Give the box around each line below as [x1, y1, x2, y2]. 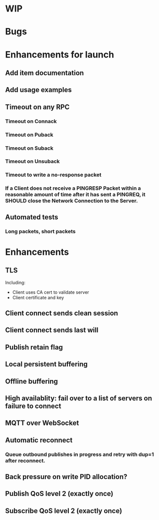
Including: [5, 279, 26, 285]
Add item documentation [5, 69, 84, 77]
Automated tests [5, 213, 58, 221]
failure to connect [5, 401, 61, 410]
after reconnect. [5, 457, 46, 464]
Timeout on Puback [5, 131, 54, 138]
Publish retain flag [5, 343, 63, 351]
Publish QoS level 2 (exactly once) [5, 489, 114, 498]
